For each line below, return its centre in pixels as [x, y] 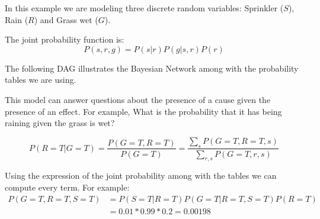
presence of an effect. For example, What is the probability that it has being [143, 111]
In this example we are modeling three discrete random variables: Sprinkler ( [144, 8]
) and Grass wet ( [66, 19]
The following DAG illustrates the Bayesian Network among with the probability [152, 68]
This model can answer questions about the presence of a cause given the [138, 99]
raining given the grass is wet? [60, 123]
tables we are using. [41, 80]
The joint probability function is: [65, 39]
